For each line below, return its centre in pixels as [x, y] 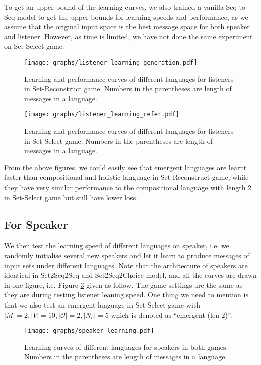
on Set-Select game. [34, 46]
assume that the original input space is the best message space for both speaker [127, 26]
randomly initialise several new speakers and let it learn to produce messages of [127, 255]
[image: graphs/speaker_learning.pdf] [89, 331]
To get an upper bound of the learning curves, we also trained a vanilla [114, 7]
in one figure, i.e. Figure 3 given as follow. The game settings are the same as [123, 285]
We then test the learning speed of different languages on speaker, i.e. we [117, 245]
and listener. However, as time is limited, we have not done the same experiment [128, 36]
